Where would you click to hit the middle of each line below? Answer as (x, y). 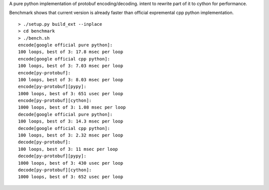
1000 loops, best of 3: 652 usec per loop (71, 177)
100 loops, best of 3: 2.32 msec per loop (71, 135)
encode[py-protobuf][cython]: (55, 101)
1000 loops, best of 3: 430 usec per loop (71, 163)
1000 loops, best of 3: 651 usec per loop (71, 94)
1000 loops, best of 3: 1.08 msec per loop (72, 107)
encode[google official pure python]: (66, 45)
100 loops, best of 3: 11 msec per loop (68, 149)
